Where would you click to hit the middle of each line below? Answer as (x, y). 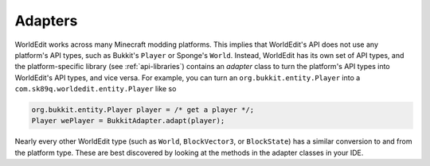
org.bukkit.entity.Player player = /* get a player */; (143, 110)
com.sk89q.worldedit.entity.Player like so (96, 89)
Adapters (46, 21)
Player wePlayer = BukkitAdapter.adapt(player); (128, 121)
